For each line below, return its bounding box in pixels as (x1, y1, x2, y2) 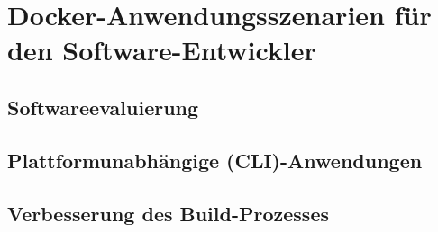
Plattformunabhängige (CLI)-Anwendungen (7, 146, 423, 174)
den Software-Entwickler (7, 31, 316, 68)
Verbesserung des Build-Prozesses (7, 199, 329, 227)
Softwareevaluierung (7, 93, 199, 120)
